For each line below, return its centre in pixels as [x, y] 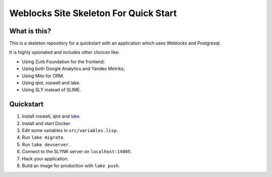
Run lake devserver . [46, 144]
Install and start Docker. [47, 123]
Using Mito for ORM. [43, 76]
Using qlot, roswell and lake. [51, 83]
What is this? [30, 31]
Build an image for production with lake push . [71, 166]
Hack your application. [45, 158]
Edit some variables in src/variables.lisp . [70, 131]
